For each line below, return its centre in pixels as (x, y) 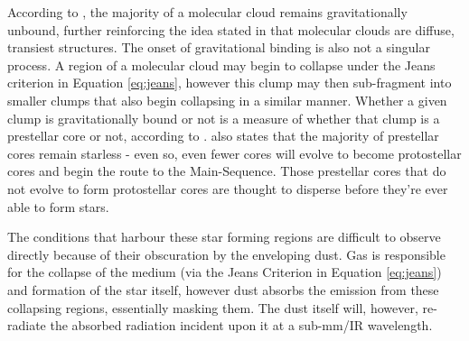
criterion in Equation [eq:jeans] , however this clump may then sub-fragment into (230, 83)
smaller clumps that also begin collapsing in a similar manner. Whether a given (227, 100)
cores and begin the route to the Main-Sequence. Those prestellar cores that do (227, 171)
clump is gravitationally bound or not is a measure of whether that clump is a (224, 118)
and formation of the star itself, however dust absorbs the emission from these (223, 289)
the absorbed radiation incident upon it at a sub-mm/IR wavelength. (241, 325)
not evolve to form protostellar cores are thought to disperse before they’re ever (228, 188)
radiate (27, 325)
